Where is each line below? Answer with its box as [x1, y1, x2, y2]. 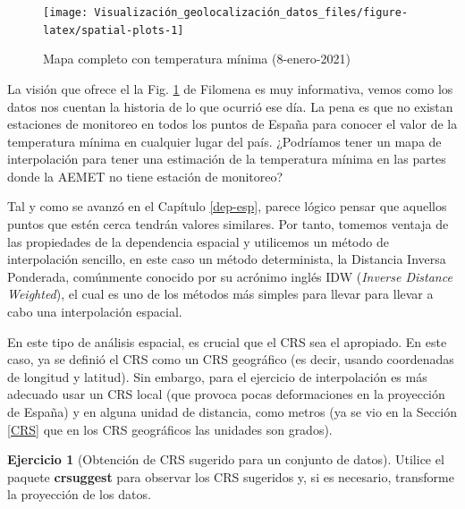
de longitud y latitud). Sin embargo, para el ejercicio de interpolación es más [7, 367, 427, 386]
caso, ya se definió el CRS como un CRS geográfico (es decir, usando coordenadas [7, 350, 454, 369]
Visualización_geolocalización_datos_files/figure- [94, 6, 409, 19]
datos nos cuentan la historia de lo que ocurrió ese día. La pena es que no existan [7, 97, 453, 115]
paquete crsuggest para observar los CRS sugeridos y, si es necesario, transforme [7, 467, 454, 486]
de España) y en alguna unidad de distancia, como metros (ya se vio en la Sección [7, 403, 457, 420]
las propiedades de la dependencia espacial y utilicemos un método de [7, 232, 389, 250]
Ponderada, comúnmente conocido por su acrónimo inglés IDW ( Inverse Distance [7, 267, 452, 285]
